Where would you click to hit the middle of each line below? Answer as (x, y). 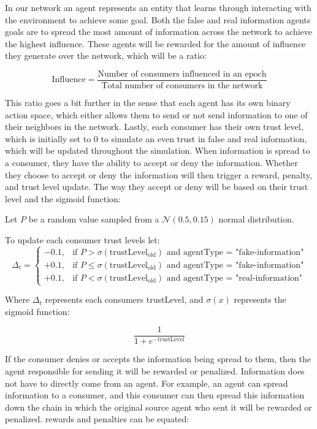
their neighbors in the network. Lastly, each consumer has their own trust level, (154, 127)
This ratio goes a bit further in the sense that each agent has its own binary (148, 103)
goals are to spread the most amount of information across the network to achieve (159, 32)
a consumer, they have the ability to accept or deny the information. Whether (151, 162)
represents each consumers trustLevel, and (124, 299)
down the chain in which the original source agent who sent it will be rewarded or (158, 407)
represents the (260, 299)
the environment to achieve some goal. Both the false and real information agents (158, 19)
